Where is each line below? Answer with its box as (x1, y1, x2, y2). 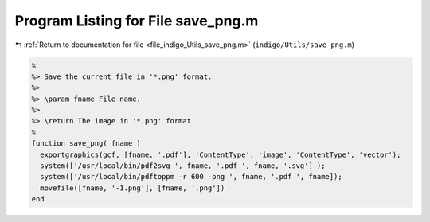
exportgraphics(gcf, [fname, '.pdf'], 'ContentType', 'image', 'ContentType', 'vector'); (40, 150, 401, 159)
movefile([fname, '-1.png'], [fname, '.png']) (40, 183, 225, 193)
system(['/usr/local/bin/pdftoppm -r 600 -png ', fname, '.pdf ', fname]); (40, 172, 342, 181)
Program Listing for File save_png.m (14, 12, 259, 29)
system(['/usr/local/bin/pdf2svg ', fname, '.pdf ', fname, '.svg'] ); (40, 162, 326, 170)
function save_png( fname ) (31, 139, 141, 148)
